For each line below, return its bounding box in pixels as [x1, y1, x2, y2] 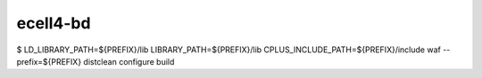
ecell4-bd [16, 13, 91, 33]
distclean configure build [83, 56, 175, 66]
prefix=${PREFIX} [16, 56, 82, 66]
